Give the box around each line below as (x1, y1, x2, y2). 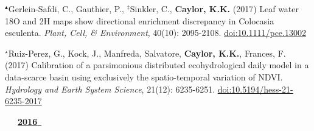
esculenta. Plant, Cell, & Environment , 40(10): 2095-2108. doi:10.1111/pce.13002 (5, 26, 306, 39)
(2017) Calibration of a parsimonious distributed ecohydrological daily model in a (5, 58, 309, 71)
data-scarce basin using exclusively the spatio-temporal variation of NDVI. (5, 70, 283, 83)
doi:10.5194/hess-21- (217, 82, 293, 95)
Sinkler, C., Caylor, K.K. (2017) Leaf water (130, 2, 299, 15)
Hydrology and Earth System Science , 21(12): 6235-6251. (5, 82, 215, 95)
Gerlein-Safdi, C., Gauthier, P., (8, 2, 125, 15)
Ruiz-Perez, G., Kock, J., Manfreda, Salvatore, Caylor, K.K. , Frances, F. (8, 46, 286, 59)
